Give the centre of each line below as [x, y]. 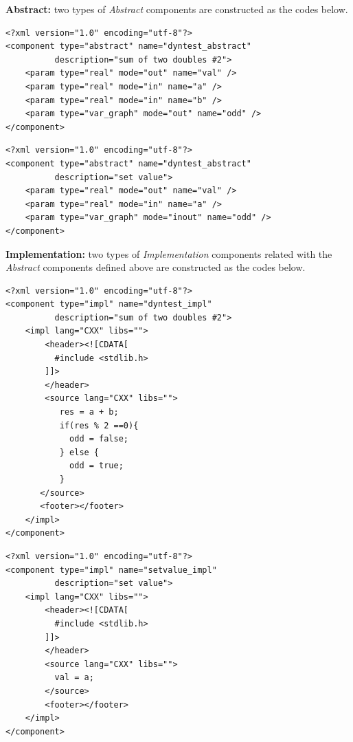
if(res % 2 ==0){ [99, 425]
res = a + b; [89, 412]
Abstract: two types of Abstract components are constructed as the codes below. [177, 9]
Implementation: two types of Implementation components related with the [169, 253]
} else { [79, 452]
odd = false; [99, 439]
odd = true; [96, 466]
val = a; [74, 678]
